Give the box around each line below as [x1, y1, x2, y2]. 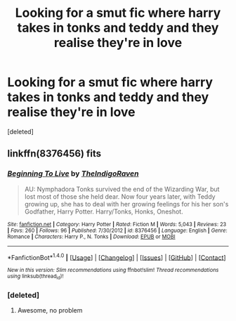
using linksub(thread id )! [7, 273, 64, 281]
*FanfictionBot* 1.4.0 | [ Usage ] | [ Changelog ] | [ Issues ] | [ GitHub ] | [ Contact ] [7, 251, 226, 261]
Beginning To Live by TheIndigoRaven [7, 169, 139, 178]
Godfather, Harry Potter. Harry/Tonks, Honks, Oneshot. [24, 207, 184, 216]
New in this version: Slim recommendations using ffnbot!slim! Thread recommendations [7, 267, 219, 274]
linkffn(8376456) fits [7, 148, 102, 159]
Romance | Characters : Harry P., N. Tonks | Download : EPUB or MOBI [7, 233, 176, 240]
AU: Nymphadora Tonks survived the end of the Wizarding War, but [24, 185, 220, 193]
